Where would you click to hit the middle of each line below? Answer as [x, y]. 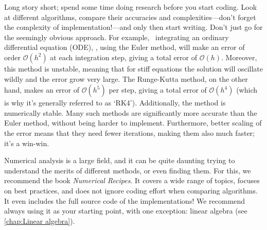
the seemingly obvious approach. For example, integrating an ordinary [117, 37]
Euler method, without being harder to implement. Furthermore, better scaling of [133, 123]
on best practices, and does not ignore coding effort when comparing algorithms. [131, 190]
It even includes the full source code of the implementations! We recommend [125, 200]
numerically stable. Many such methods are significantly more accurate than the [131, 112]
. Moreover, [239, 57]
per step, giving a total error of [158, 90]
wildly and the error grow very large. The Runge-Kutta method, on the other [126, 78]
